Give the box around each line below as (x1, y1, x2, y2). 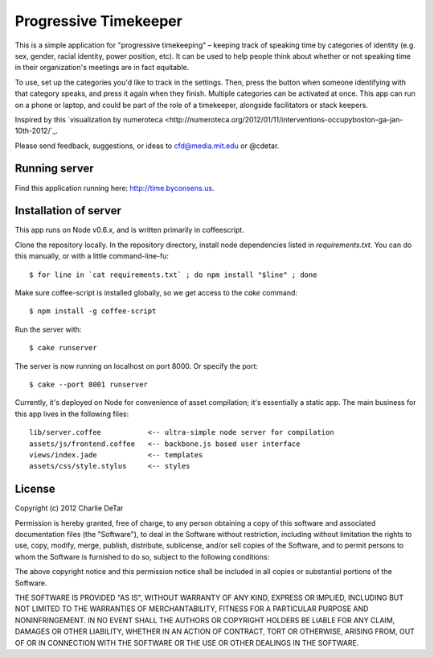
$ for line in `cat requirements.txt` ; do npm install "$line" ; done (29, 270, 317, 279)
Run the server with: (14, 324, 82, 334)
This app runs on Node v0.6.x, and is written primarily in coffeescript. (14, 225, 244, 235)
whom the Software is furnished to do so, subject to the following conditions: (14, 552, 270, 561)
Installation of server (14, 204, 122, 217)
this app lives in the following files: (14, 409, 129, 419)
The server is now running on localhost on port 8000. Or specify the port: (14, 361, 259, 370)
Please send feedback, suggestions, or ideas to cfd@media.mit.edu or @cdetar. (14, 141, 280, 151)
